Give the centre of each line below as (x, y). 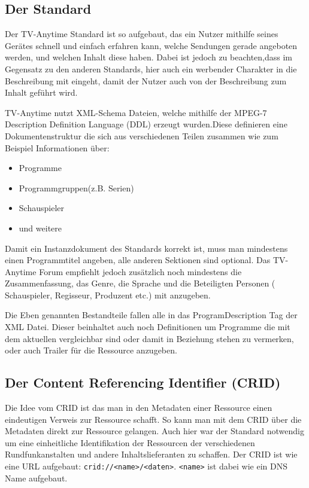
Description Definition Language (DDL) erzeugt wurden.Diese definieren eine (146, 124)
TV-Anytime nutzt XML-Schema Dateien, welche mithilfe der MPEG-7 (136, 112)
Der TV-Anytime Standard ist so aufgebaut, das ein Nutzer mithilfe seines (142, 34)
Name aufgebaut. (36, 478)
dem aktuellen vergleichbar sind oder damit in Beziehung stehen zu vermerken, (149, 338)
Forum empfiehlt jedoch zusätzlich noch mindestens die (140, 271)
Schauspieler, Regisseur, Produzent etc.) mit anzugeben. (108, 295)
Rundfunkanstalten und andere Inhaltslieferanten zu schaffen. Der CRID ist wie (151, 454)
